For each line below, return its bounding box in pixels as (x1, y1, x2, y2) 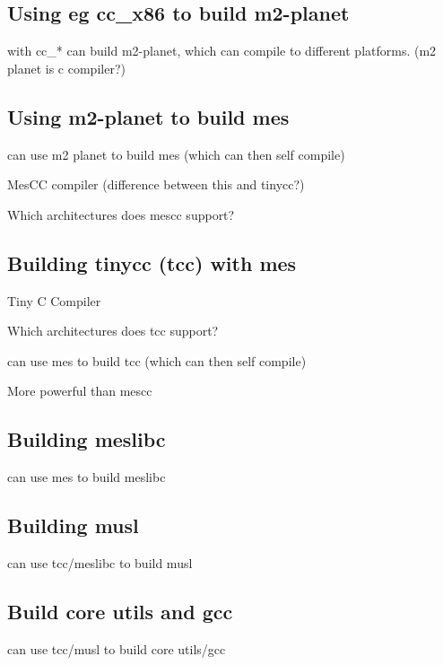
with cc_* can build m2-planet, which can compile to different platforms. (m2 (7, 41, 437, 60)
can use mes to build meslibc (7, 468, 166, 486)
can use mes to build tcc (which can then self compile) (7, 351, 307, 370)
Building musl (7, 512, 139, 539)
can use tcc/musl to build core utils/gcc (7, 639, 226, 658)
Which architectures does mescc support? (7, 205, 235, 223)
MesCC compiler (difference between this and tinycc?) (7, 175, 305, 194)
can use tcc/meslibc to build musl (7, 553, 193, 572)
